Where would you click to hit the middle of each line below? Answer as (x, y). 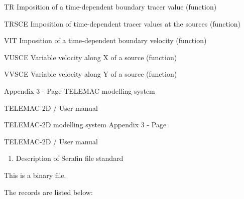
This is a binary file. (35, 175)
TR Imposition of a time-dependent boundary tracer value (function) (110, 7)
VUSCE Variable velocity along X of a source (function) (91, 57)
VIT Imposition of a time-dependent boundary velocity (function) (105, 40)
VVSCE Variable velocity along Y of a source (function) (91, 74)
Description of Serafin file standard (70, 158)
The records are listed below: (48, 192)
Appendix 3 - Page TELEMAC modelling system (80, 90)
